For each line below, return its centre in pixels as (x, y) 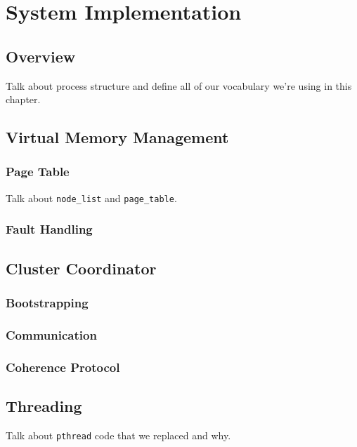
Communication (51, 334)
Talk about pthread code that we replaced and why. (118, 435)
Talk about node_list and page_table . (91, 198)
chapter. (23, 99)
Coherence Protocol (63, 367)
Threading (44, 405)
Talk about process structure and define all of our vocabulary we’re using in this (179, 85)
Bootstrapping (47, 302)
